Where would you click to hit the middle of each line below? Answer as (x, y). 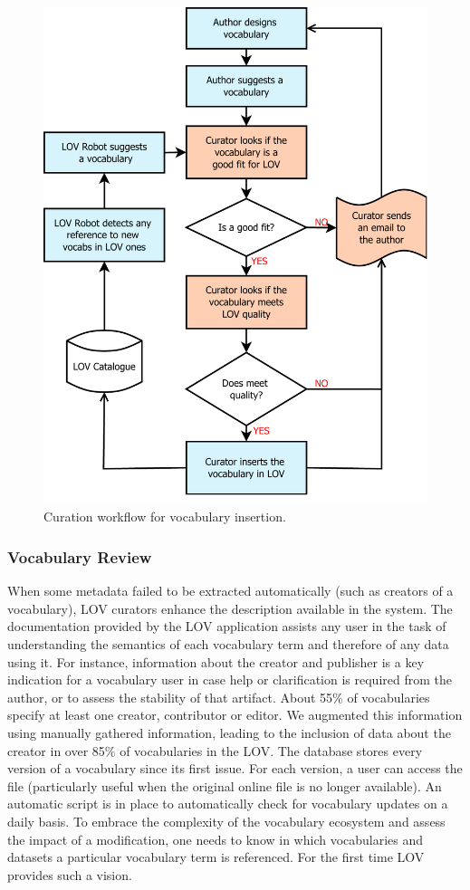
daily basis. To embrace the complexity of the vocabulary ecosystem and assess (226, 822)
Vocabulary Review (80, 557)
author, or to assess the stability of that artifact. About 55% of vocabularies (219, 697)
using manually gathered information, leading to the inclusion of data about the (229, 733)
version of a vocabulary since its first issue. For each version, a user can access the (235, 768)
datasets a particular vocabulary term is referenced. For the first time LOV (216, 857)
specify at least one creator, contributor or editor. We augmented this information (235, 715)
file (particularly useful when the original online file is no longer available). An (225, 785)
